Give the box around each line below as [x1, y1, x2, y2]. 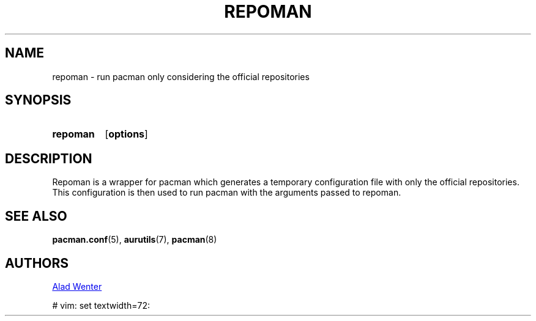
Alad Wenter [52, 281, 102, 292]
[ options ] [105, 128, 148, 141]
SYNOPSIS [5, 92, 72, 108]
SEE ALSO [5, 208, 67, 224]
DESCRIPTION [5, 150, 92, 166]
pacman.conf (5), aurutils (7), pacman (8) [52, 234, 217, 245]
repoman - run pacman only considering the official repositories [52, 71, 310, 82]
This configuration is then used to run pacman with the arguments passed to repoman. [52, 187, 401, 198]
